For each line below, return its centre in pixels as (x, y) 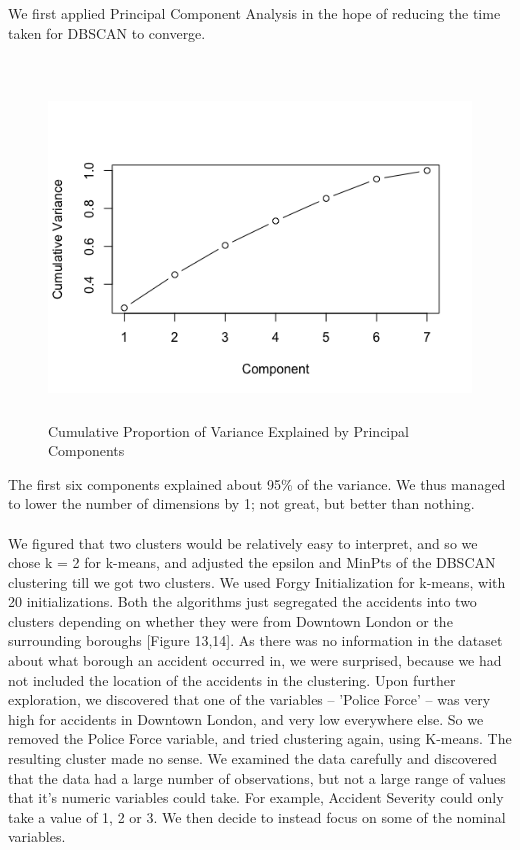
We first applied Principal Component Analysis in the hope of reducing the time (254, 13)
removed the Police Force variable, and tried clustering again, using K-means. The (260, 738)
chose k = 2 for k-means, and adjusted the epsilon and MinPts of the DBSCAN (252, 562)
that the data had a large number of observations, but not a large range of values (257, 777)
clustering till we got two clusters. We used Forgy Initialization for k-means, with (257, 581)
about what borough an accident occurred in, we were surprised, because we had (255, 660)
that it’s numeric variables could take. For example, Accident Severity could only (256, 797)
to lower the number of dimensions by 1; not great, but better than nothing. (241, 503)
